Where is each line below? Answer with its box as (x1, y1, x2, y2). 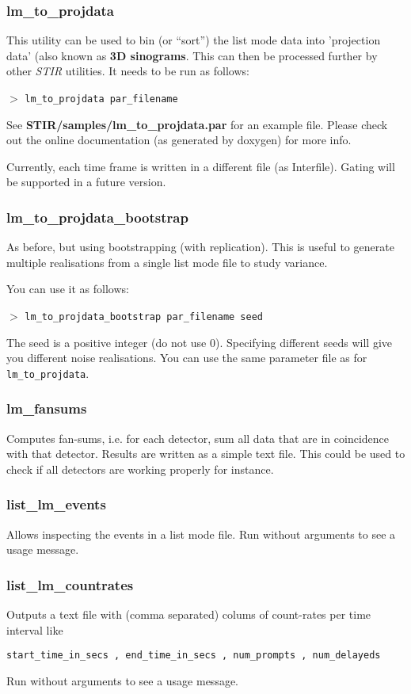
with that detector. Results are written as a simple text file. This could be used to (6, 445, 405, 462)
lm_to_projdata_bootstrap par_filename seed (25, 311, 263, 323)
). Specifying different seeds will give (215, 334, 393, 350)
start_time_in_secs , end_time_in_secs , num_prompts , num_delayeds (6, 650, 381, 662)
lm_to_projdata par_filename (25, 93, 178, 105)
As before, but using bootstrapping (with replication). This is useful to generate (6, 238, 394, 255)
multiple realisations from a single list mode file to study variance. (6, 254, 328, 270)
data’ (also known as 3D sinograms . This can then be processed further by (6, 47, 378, 63)
